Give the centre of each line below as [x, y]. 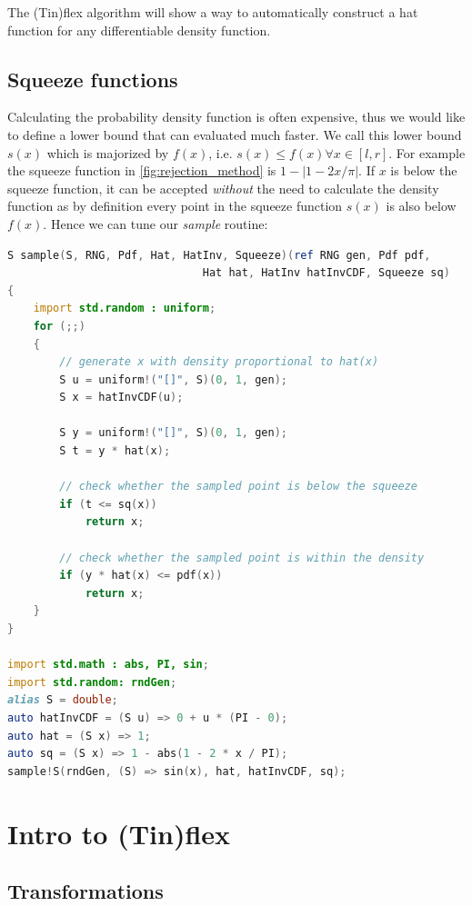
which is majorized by [108, 152]
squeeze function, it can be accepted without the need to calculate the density [223, 188]
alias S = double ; [63, 700]
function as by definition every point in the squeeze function [175, 206]
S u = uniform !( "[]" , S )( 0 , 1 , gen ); [173, 379]
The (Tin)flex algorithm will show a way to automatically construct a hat [213, 12]
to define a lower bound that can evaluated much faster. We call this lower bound [235, 134]
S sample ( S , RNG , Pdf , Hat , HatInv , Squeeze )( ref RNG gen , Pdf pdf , [219, 255]
